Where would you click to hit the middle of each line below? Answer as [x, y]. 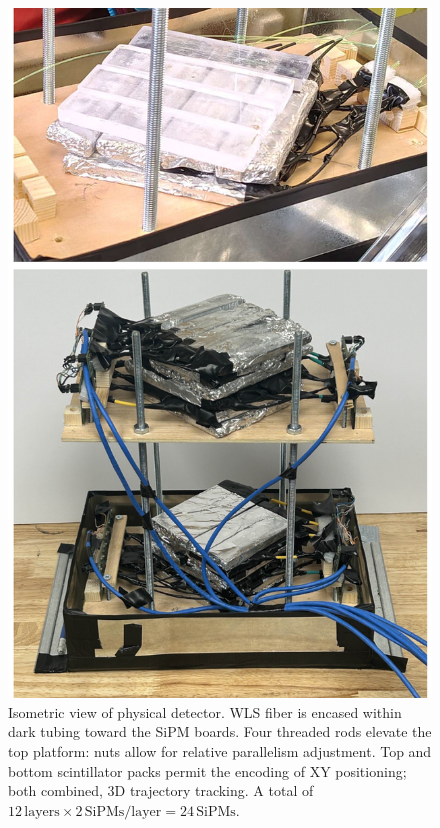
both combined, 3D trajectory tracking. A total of [161, 790]
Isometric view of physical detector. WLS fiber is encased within [205, 711]
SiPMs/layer [123, 811]
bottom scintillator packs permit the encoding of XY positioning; [207, 770]
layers [42, 811]
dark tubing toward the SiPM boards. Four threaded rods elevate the [220, 731]
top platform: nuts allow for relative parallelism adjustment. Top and [220, 751]
